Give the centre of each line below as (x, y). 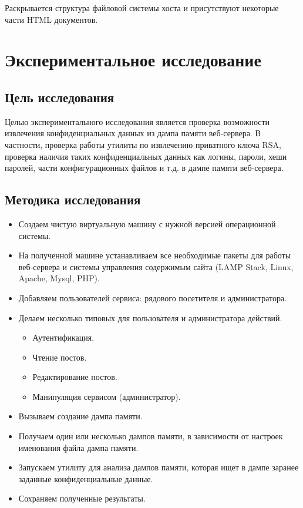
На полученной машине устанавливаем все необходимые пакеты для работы (155, 255)
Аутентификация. (63, 337)
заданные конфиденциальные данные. (86, 478)
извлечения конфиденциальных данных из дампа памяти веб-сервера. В (133, 133)
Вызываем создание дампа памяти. (80, 416)
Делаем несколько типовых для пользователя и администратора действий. (150, 317)
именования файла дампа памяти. (78, 447)
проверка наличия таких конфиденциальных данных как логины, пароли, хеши (146, 156)
